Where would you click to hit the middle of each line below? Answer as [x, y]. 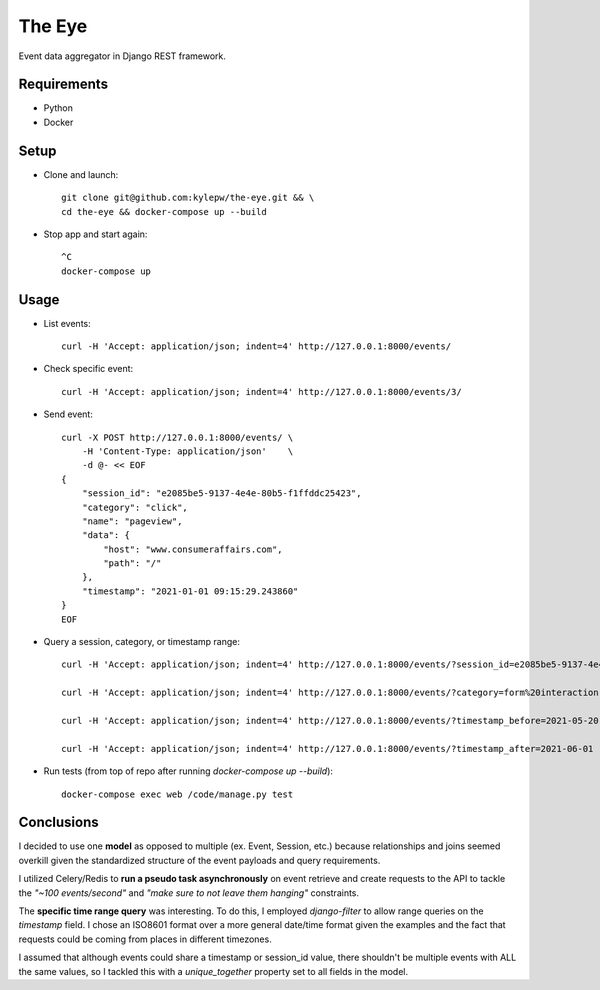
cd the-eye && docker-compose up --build [164, 211]
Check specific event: [88, 369]
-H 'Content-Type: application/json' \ [187, 451]
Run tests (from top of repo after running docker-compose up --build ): [188, 771]
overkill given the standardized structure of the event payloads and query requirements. [199, 860]
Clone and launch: [81, 174]
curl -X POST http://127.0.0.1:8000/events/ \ [177, 437]
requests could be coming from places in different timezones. [145, 939]
